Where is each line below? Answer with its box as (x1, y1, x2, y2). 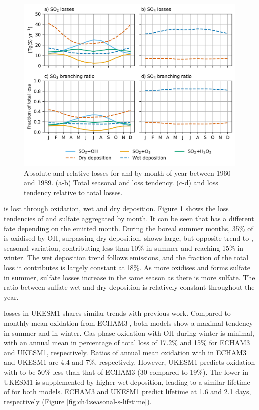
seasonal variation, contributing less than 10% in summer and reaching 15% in (4, 242, 244, 253)
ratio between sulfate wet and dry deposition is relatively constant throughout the (4, 282, 255, 292)
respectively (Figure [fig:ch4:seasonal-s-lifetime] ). (4, 396, 152, 406)
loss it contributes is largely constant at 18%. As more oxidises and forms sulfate (4, 262, 250, 272)
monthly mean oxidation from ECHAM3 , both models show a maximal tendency (4, 317, 253, 328)
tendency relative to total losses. (24, 187, 123, 197)
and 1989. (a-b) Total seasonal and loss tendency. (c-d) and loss (24, 177, 218, 188)
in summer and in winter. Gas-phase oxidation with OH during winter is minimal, (4, 327, 254, 338)
